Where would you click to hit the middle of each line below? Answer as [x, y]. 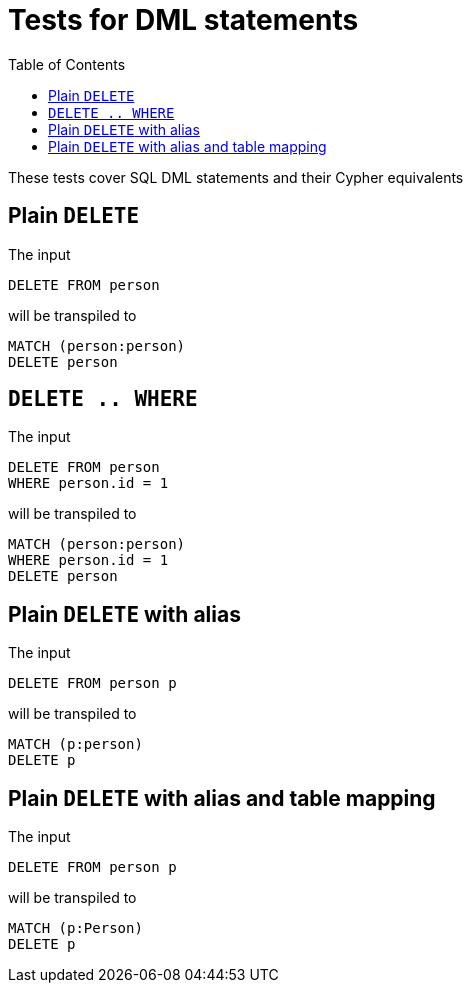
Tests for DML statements [183, 20]
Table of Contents [67, 64]
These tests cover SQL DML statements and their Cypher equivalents [236, 177]
